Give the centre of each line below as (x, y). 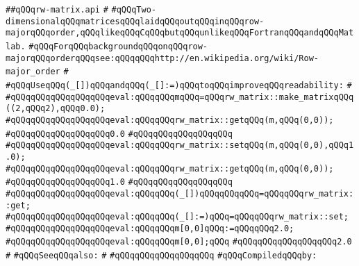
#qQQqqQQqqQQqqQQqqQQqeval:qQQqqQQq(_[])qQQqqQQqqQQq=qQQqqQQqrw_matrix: (180, 193)
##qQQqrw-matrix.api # (57, 10)
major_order (33, 72)
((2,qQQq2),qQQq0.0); (56, 109)
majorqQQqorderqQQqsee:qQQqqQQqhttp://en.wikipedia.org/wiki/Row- (162, 58)
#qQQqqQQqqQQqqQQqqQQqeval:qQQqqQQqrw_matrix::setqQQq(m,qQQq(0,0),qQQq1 (180, 146)
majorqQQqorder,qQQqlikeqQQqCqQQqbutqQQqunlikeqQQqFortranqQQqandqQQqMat (180, 33)
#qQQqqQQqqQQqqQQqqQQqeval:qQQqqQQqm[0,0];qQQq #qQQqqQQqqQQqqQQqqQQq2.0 (179, 242)
